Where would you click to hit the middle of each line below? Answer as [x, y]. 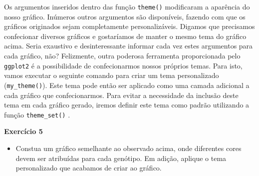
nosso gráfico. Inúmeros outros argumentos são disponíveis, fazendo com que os [125, 16]
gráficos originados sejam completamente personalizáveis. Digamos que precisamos [129, 26]
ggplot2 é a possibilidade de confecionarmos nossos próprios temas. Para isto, [123, 65]
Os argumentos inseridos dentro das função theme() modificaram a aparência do [127, 6]
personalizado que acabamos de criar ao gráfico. [89, 168]
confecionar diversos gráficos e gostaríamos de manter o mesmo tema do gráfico [125, 36]
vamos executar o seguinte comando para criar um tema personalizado [112, 75]
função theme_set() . [37, 114]
